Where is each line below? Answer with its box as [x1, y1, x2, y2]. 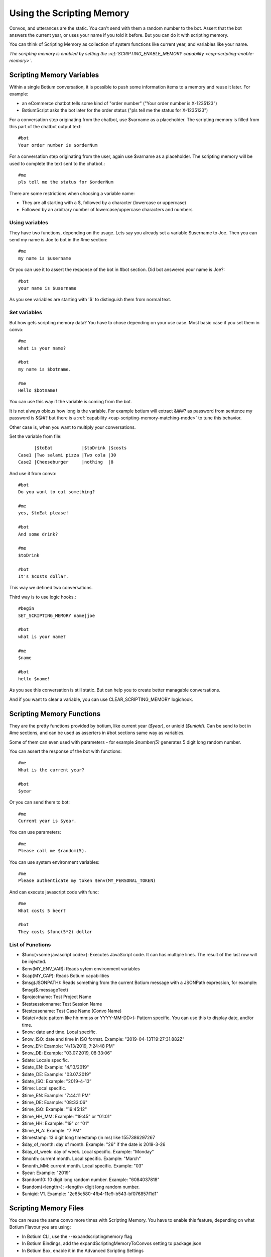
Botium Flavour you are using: [9, 1224, 71, 1230]
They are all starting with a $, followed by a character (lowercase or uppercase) [22, 200, 187, 206]
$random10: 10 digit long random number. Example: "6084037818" [22, 1177, 160, 1183]
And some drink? [18, 531, 58, 537]
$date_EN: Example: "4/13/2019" [22, 1064, 89, 1070]
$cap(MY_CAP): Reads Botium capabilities [22, 973, 109, 979]
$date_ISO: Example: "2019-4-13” [22, 1078, 92, 1084]
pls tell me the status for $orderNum [18, 179, 114, 185]
